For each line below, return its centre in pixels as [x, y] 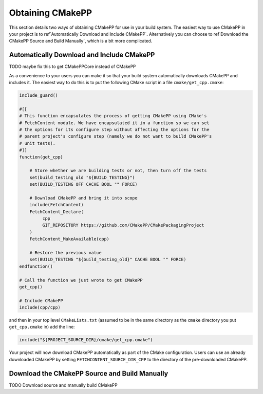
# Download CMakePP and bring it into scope [84, 198]
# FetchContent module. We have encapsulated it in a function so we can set [114, 123]
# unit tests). [37, 143]
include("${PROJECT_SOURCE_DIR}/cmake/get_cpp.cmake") [86, 340]
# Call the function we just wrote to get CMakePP [81, 280]
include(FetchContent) [56, 205]
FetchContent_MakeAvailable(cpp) [69, 239]
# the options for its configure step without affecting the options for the [114, 129]
